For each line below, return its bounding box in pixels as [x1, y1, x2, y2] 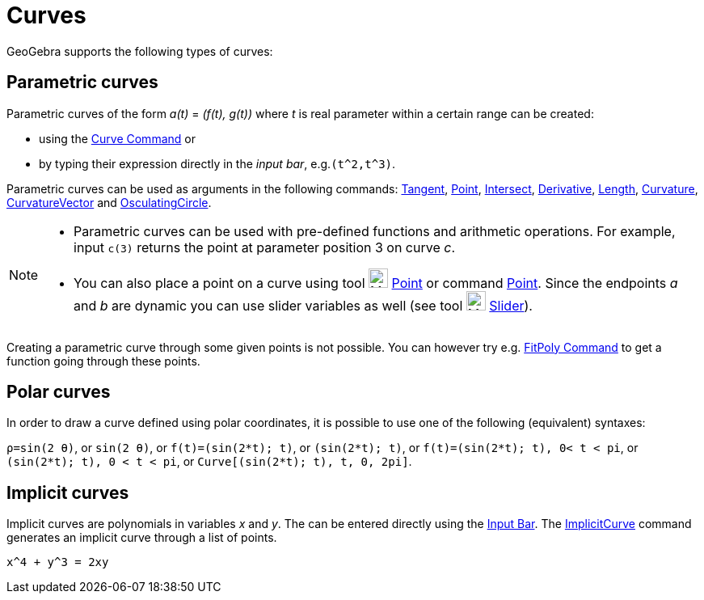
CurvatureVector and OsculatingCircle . [6, 195, 212, 209]
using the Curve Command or [39, 131, 196, 146]
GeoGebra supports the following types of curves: [6, 44, 273, 58]
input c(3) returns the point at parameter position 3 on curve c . [74, 239, 456, 256]
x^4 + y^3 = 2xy [6, 556, 109, 569]
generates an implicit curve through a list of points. [6, 530, 277, 545]
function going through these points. [6, 353, 200, 368]
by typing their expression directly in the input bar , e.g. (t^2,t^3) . [39, 156, 396, 171]
